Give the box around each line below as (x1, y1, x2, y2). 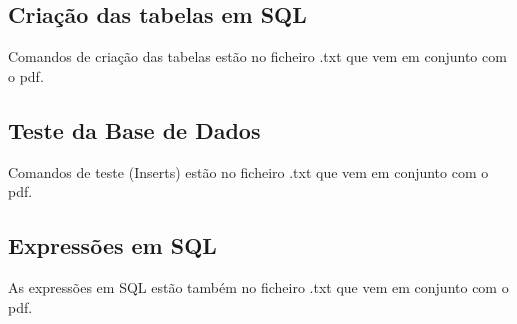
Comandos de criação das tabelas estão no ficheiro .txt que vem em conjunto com (8, 46, 507, 67)
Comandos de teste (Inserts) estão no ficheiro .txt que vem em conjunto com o (8, 161, 489, 182)
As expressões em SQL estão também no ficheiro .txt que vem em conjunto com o (8, 276, 509, 297)
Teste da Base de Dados (8, 114, 261, 145)
